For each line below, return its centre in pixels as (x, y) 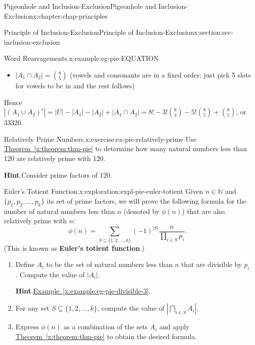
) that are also (204, 211)
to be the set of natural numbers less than (109, 264)
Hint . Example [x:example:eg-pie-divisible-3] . (83, 291)
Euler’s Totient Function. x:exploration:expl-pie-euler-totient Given (103, 191)
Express (27, 327)
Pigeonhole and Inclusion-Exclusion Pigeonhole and (80, 6)
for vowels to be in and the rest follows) (75, 85)
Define (25, 264)
